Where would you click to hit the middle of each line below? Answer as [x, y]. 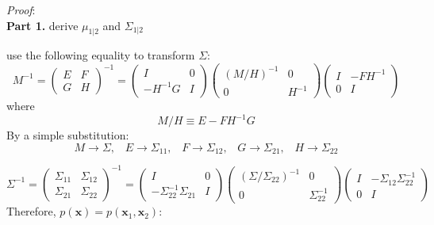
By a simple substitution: [68, 135]
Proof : [21, 10]
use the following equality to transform [101, 55]
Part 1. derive [42, 25]
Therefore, [31, 211]
